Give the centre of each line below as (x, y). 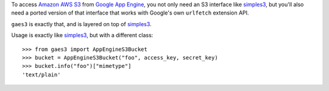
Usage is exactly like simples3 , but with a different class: (82, 35)
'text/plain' (41, 75)
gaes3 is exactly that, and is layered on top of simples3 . (81, 24)
